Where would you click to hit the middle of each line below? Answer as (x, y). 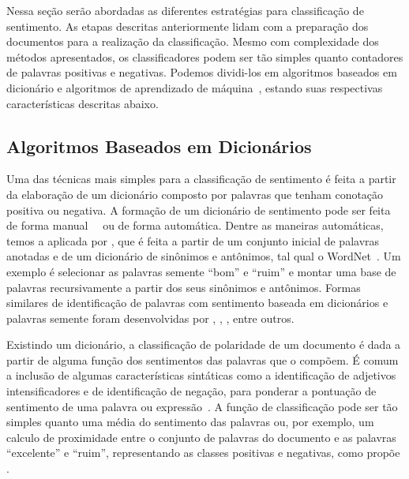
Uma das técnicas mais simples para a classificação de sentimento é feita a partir (201, 179)
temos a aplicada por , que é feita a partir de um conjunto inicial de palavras (193, 240)
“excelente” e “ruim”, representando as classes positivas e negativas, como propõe (203, 453)
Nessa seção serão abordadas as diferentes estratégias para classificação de (185, 10)
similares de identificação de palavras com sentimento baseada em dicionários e (197, 303)
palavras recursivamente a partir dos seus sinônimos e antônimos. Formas (184, 287)
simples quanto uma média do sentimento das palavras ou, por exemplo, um (190, 422)
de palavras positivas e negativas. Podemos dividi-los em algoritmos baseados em (202, 72)
